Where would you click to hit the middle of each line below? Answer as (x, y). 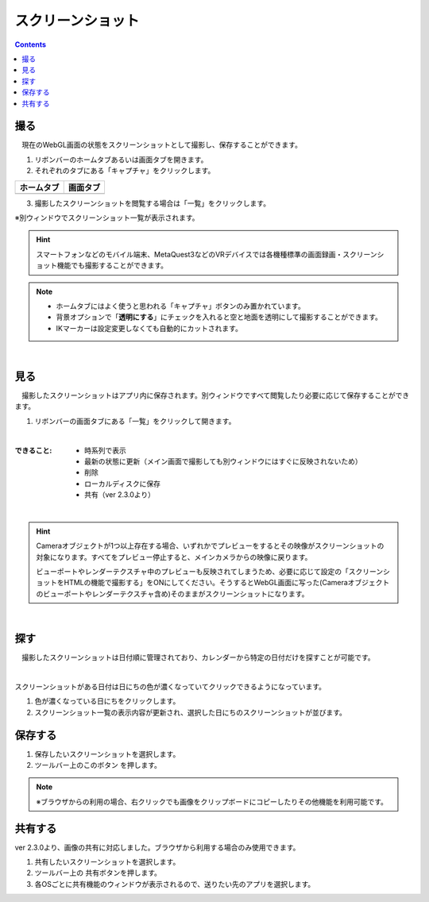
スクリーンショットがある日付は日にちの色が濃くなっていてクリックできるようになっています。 (170, 686)
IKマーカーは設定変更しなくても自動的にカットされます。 (149, 328)
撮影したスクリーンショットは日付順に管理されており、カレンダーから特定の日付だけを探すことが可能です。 (198, 657)
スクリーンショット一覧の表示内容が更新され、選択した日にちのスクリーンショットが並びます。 (191, 712)
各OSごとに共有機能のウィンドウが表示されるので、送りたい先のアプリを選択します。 (175, 884)
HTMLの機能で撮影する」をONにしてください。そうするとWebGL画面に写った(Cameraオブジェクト (227, 583)
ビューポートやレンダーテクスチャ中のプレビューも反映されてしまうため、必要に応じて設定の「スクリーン (210, 572)
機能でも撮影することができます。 (112, 265)
